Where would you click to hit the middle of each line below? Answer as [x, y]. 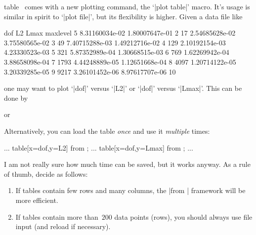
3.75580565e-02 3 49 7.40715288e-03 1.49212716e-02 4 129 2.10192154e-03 [115, 42]
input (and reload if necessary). [63, 226]
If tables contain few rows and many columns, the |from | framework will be [130, 190]
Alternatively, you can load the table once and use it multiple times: [107, 131]
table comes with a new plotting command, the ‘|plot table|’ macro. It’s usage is [127, 6]
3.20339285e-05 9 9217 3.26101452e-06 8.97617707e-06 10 [90, 71]
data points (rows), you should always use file [183, 216]
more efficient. [37, 200]
